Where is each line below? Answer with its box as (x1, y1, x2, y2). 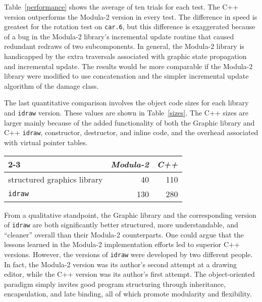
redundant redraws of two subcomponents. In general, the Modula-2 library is (4, 41, 244, 51)
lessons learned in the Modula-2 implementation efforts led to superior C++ (4, 239, 240, 250)
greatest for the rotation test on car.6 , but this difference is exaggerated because (4, 21, 255, 32)
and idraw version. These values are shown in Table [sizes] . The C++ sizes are (4, 107, 249, 117)
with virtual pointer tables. (4, 137, 88, 147)
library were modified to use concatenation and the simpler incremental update (4, 71, 249, 81)
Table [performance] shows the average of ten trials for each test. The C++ (4, 2, 239, 12)
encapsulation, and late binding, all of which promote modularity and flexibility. (4, 288, 252, 299)
